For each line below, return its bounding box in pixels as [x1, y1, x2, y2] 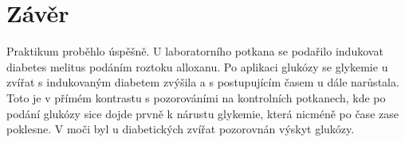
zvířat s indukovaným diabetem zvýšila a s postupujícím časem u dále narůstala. [6, 74, 399, 90]
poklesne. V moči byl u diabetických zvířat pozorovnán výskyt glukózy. [6, 121, 355, 137]
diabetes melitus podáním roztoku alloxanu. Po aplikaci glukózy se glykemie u [6, 58, 388, 75]
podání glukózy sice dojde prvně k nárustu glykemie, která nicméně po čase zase [6, 105, 399, 121]
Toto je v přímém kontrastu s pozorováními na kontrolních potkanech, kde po [6, 89, 386, 106]
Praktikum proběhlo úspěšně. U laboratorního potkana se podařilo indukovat [6, 43, 383, 59]
